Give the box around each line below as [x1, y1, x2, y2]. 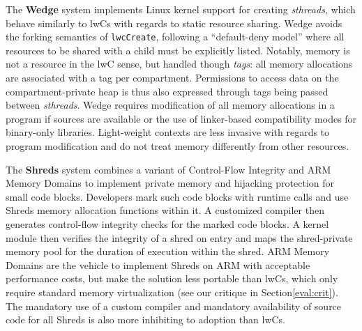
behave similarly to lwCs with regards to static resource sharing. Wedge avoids [6, 15, 342, 30]
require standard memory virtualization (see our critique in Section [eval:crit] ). [6, 284, 338, 299]
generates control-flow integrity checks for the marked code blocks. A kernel [6, 216, 329, 231]
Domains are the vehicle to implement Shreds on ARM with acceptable [6, 257, 310, 272]
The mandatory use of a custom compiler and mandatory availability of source [6, 298, 342, 313]
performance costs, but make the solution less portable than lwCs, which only [6, 271, 338, 286]
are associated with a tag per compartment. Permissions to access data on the [6, 70, 339, 85]
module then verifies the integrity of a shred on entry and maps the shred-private [6, 230, 353, 245]
